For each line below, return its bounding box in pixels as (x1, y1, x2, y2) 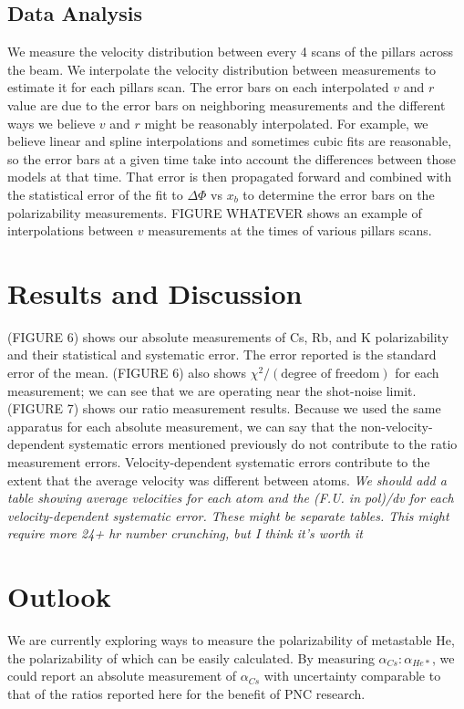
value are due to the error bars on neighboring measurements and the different (7, 95, 446, 114)
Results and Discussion (7, 274, 303, 311)
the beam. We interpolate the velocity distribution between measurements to (7, 59, 437, 78)
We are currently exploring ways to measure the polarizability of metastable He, (7, 631, 455, 650)
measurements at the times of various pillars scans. (148, 221, 432, 240)
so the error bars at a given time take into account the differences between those (7, 149, 456, 168)
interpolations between (7, 221, 134, 240)
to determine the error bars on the (242, 184, 435, 203)
